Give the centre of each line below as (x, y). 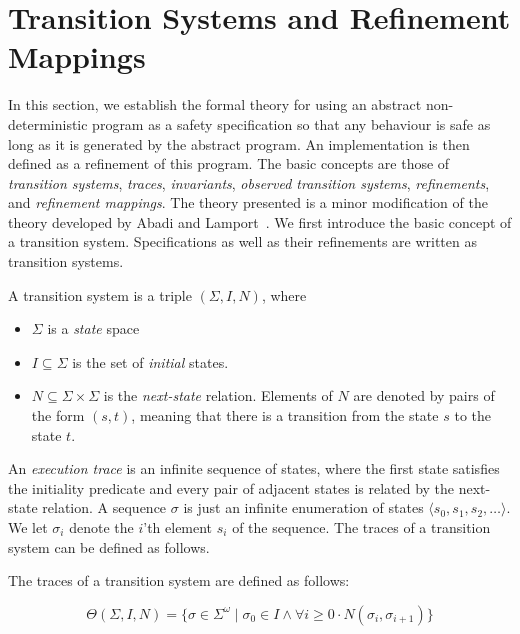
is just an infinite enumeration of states (303, 507)
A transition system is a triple (100, 294)
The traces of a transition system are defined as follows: (179, 580)
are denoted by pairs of (424, 395)
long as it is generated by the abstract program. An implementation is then (239, 143)
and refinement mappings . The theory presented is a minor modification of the (248, 202)
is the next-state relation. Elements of (218, 395)
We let (28, 527)
